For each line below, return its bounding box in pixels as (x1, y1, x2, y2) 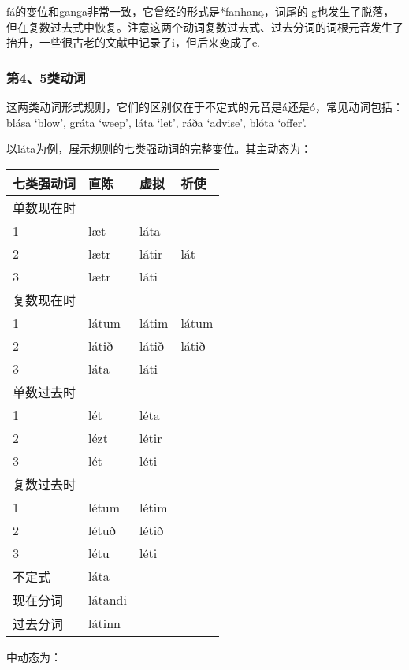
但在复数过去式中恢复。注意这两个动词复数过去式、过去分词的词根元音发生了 (6, 18, 403, 35)
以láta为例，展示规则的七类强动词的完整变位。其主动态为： (6, 140, 312, 157)
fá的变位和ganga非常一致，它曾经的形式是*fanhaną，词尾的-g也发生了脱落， (6, 3, 395, 19)
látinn (88, 614, 121, 633)
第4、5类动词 (6, 67, 86, 87)
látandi (88, 590, 127, 609)
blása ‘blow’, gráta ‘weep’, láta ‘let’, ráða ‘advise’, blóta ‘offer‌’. (6, 114, 307, 130)
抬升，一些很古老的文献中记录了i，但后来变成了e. (6, 34, 260, 50)
